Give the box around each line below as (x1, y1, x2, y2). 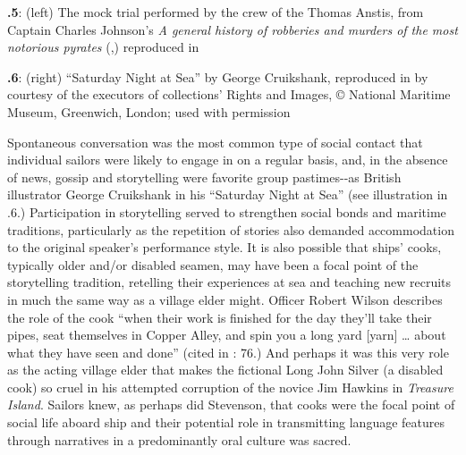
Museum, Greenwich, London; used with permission (7, 102, 291, 121)
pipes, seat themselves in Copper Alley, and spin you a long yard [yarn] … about (7, 325, 446, 344)
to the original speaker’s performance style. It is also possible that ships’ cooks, (7, 238, 442, 257)
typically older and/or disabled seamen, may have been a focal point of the (7, 255, 419, 274)
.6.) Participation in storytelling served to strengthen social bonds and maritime (7, 202, 446, 221)
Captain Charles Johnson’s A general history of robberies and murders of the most (7, 20, 458, 38)
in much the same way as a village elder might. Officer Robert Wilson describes (7, 290, 443, 308)
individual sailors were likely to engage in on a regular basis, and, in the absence (7, 150, 448, 169)
